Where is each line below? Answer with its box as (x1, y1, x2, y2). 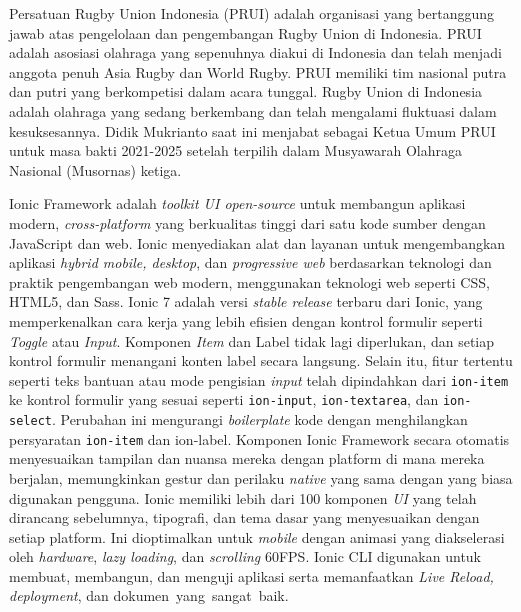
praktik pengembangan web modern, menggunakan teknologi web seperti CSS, (9, 271, 490, 292)
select (9, 414, 52, 428)
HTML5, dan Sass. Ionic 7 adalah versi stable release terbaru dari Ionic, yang (9, 291, 483, 312)
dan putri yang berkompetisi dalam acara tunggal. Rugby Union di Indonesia (9, 81, 483, 102)
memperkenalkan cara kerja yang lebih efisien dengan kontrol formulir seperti (9, 310, 483, 331)
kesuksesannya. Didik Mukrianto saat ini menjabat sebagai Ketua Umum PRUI (9, 120, 496, 141)
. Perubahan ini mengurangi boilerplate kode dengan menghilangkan (51, 409, 468, 429)
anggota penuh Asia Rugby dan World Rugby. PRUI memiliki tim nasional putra (9, 61, 507, 82)
